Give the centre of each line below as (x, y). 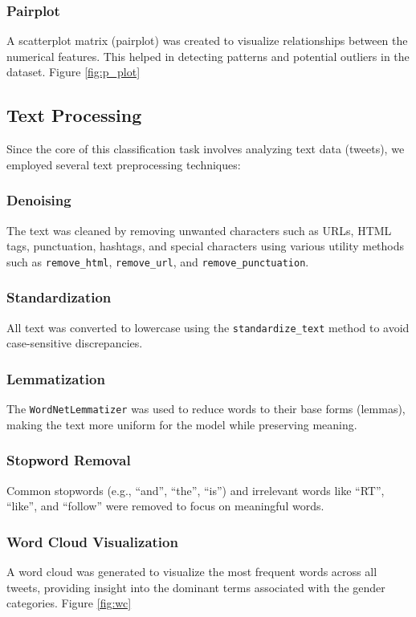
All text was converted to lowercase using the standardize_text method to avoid (208, 327)
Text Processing (74, 115)
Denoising (39, 200)
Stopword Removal (69, 460)
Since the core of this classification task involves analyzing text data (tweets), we (206, 149)
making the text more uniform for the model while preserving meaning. (182, 424)
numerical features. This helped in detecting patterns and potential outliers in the (208, 56)
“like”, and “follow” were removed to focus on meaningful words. (165, 506)
